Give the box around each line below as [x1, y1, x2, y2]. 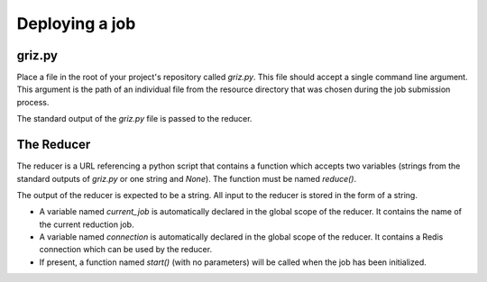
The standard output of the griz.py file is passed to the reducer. [16, 114, 253, 124]
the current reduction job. [39, 219, 134, 230]
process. [16, 96, 50, 107]
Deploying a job [16, 14, 136, 33]
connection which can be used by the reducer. [39, 244, 212, 255]
